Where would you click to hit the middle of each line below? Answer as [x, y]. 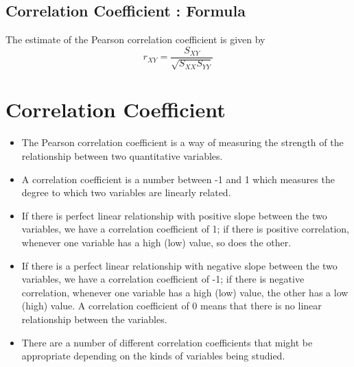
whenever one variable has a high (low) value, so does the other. [156, 242]
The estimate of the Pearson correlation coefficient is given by [135, 39]
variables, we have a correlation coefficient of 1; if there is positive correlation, [185, 229]
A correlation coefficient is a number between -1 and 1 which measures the [178, 179]
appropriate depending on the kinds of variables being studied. [153, 356]
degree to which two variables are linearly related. [126, 192]
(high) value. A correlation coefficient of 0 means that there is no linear [172, 306]
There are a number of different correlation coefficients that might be [167, 342]
